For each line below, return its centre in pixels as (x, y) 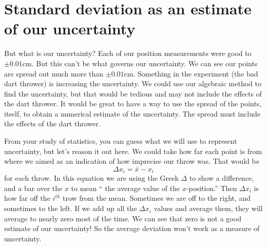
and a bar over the (33, 188)
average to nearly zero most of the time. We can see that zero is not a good (123, 218)
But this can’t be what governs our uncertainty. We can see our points (147, 63)
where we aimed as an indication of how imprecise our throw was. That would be (132, 161)
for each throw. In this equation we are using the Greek (91, 178)
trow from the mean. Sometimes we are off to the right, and (157, 198)
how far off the (27, 198)
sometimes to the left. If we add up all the (71, 208)
